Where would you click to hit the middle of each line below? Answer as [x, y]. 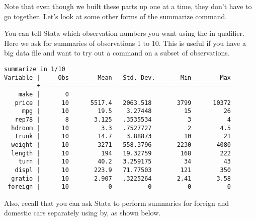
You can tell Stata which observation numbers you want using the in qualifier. [124, 33]
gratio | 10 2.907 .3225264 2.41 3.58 [121, 178]
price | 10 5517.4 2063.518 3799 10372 [123, 103]
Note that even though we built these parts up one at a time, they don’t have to [128, 6]
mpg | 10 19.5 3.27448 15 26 [126, 111]
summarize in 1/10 [35, 69]
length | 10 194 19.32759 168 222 [121, 153]
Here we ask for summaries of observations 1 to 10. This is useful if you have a [125, 43]
